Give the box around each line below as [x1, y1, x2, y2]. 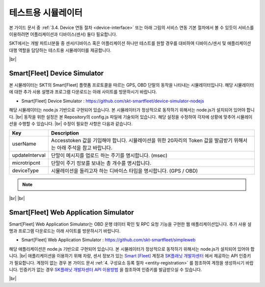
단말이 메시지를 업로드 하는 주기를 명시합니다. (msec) [51, 152, 168, 159]
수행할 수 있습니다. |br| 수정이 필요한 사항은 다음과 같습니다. [18, 120, 132, 126]
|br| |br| [9, 195, 25, 201]
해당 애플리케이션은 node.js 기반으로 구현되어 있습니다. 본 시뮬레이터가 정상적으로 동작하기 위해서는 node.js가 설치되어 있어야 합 [9, 246, 255, 252]
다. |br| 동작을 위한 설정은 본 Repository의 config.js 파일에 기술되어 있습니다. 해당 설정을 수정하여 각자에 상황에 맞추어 [9, 114, 236, 120]
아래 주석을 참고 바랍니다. [57, 144, 113, 151]
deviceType [12, 167, 39, 174]
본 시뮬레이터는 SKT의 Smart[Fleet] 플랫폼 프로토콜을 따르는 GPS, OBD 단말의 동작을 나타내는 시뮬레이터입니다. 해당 [9, 82, 233, 88]
